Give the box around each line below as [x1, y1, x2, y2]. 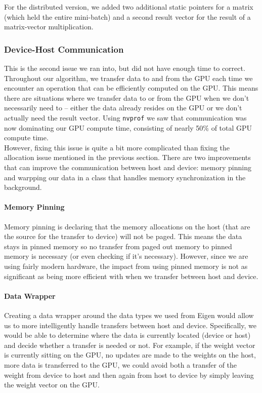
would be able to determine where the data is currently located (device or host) [4, 330, 251, 340]
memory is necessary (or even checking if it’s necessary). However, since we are [4, 251, 248, 261]
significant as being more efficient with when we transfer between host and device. [4, 270, 258, 281]
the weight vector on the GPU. [4, 379, 100, 390]
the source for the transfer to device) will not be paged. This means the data [4, 231, 242, 242]
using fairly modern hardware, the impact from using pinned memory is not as [4, 260, 248, 271]
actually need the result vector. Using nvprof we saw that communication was [4, 112, 247, 123]
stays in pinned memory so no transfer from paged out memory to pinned [4, 241, 232, 251]
